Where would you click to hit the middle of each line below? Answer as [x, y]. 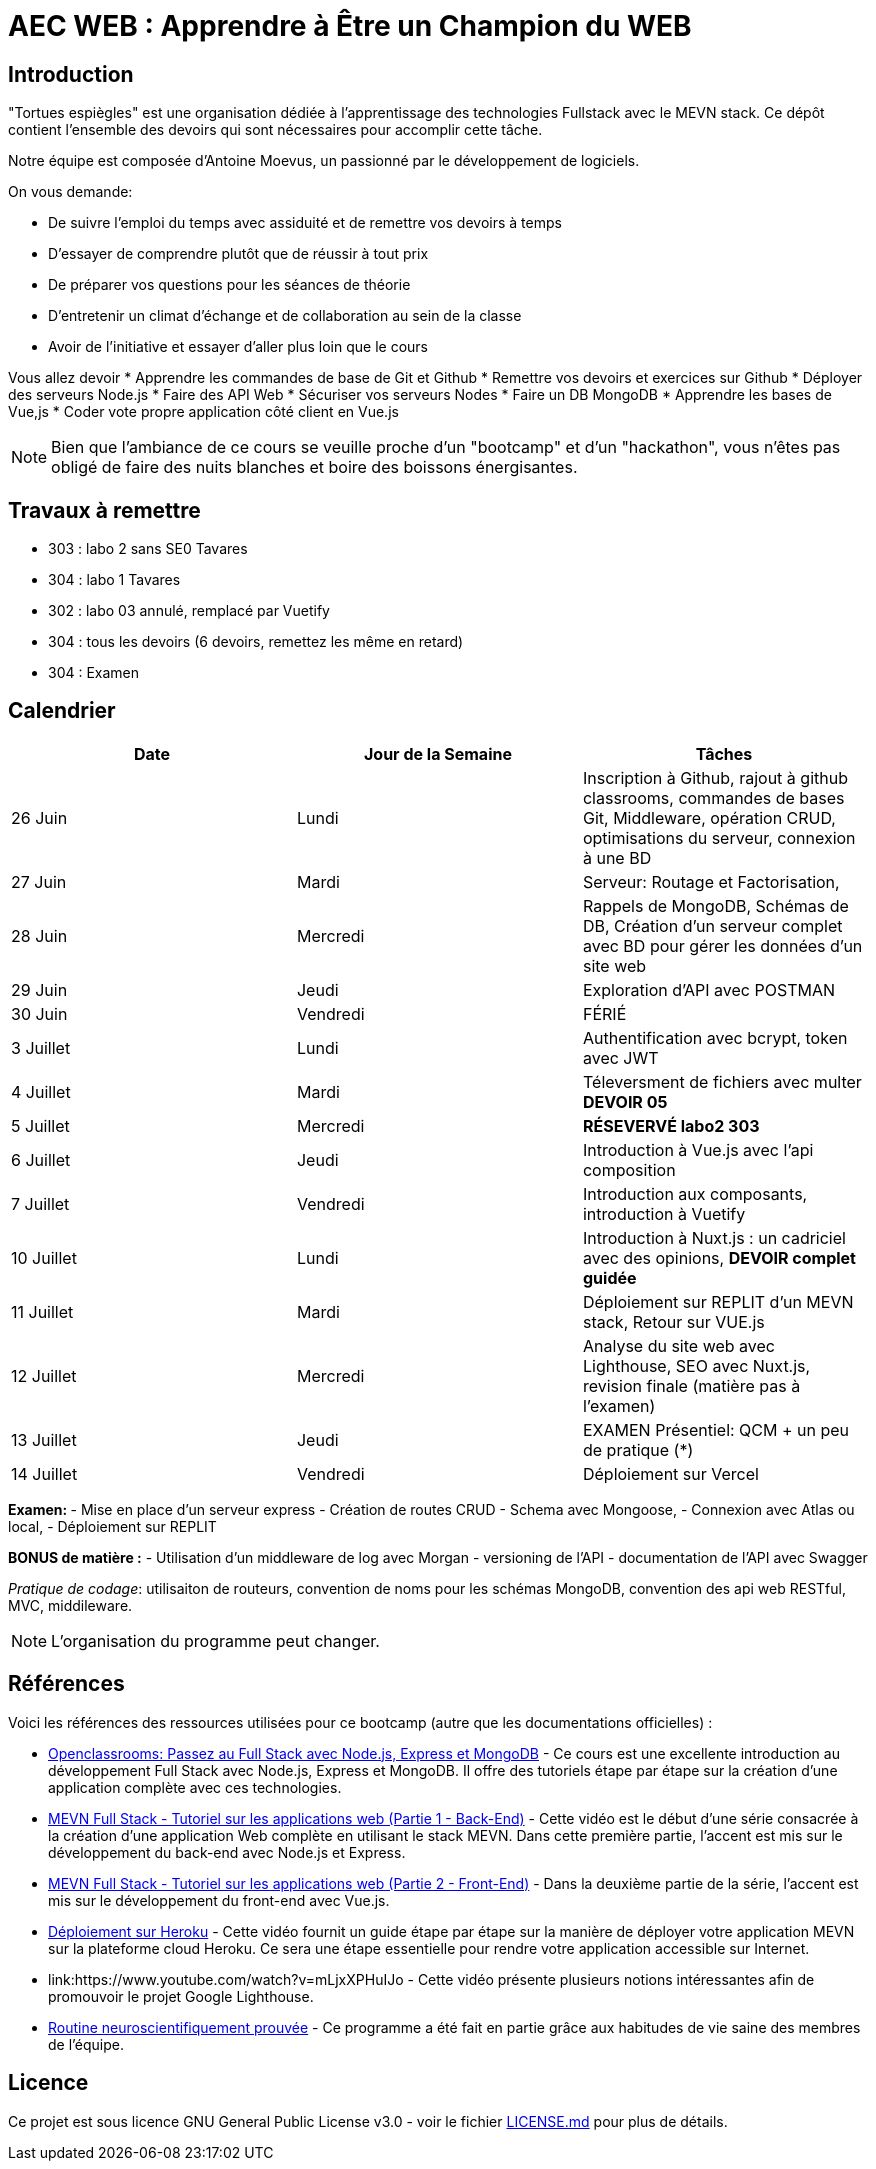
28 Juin [39, 935]
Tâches [724, 753]
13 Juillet [44, 1439]
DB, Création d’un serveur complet [712, 925]
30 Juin [39, 1013]
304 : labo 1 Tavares [114, 580]
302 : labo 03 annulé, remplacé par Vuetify [189, 611]
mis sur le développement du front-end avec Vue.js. [219, 1900]
